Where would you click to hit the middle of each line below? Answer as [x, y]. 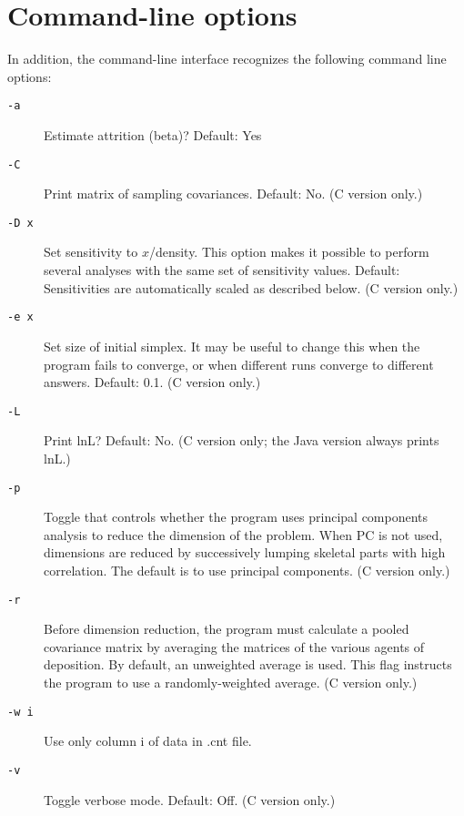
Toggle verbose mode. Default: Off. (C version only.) [190, 799]
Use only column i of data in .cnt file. [148, 741]
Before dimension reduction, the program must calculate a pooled [227, 629]
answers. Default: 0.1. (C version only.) [152, 382]
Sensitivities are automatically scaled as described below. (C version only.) [251, 287]
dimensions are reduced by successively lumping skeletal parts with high [245, 552]
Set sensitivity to [91, 252]
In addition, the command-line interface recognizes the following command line [227, 59]
